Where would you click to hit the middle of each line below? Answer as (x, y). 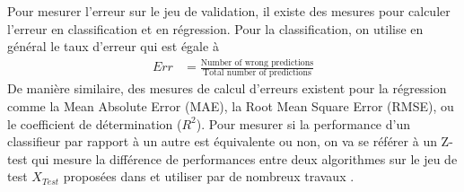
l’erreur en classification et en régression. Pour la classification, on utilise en (215, 28)
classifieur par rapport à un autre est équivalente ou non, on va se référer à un (222, 141)
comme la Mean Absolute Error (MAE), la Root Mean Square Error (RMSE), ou (231, 106)
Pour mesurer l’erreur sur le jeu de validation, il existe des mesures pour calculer (229, 11)
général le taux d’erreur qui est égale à (113, 46)
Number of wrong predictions (257, 62)
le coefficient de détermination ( (95, 123)
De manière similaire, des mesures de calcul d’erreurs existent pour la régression (227, 88)
